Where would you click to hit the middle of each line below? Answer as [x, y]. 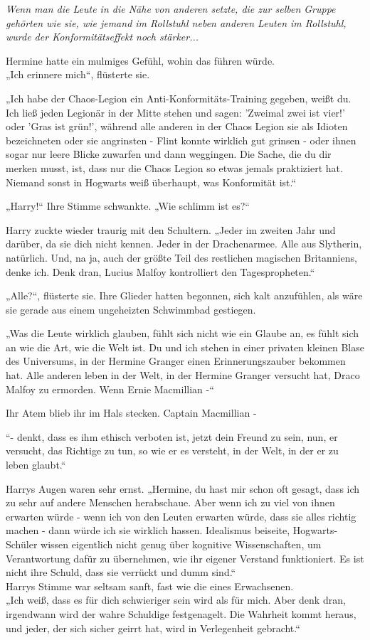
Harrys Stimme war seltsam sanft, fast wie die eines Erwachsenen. [150, 586]
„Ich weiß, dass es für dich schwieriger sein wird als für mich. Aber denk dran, [176, 600]
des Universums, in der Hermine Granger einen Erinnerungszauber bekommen [176, 361]
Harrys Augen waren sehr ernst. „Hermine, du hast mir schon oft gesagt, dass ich [183, 488]
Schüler [22, 544]
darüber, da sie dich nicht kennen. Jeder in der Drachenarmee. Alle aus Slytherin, [184, 244]
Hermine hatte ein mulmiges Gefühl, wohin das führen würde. [140, 60]
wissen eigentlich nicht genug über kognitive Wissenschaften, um [181, 544]
